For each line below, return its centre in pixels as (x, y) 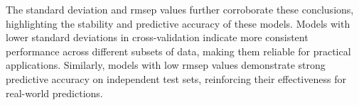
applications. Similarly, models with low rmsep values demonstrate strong (166, 65)
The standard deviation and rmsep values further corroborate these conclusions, (180, 9)
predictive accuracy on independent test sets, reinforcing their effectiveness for (176, 78)
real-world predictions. (54, 93)
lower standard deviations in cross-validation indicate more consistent (157, 37)
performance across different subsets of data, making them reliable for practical (178, 51)
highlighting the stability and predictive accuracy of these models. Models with (178, 23)
